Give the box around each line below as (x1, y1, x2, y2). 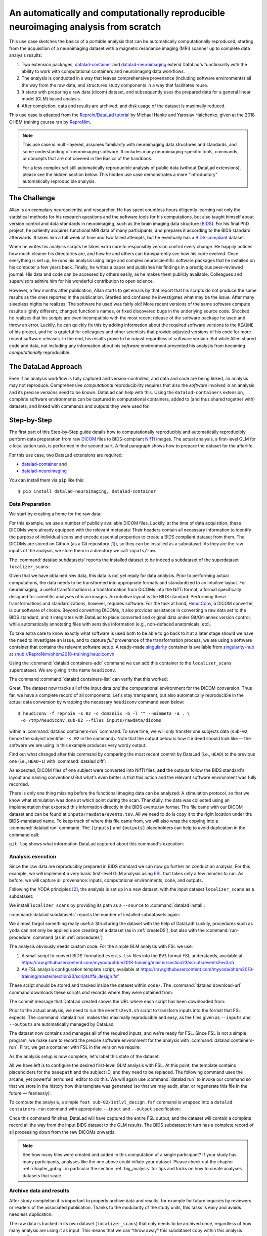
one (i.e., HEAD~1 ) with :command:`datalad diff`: (9, 758, 106, 764)
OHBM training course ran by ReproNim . (9, 119, 91, 125)
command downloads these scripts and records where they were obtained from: (9, 989, 173, 995)
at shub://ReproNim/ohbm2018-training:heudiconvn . (9, 651, 116, 657)
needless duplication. (9, 1211, 53, 1217)
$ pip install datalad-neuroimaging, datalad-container (18, 488, 156, 494)
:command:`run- (206, 927, 239, 933)
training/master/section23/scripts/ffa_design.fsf (21, 973, 119, 979)
